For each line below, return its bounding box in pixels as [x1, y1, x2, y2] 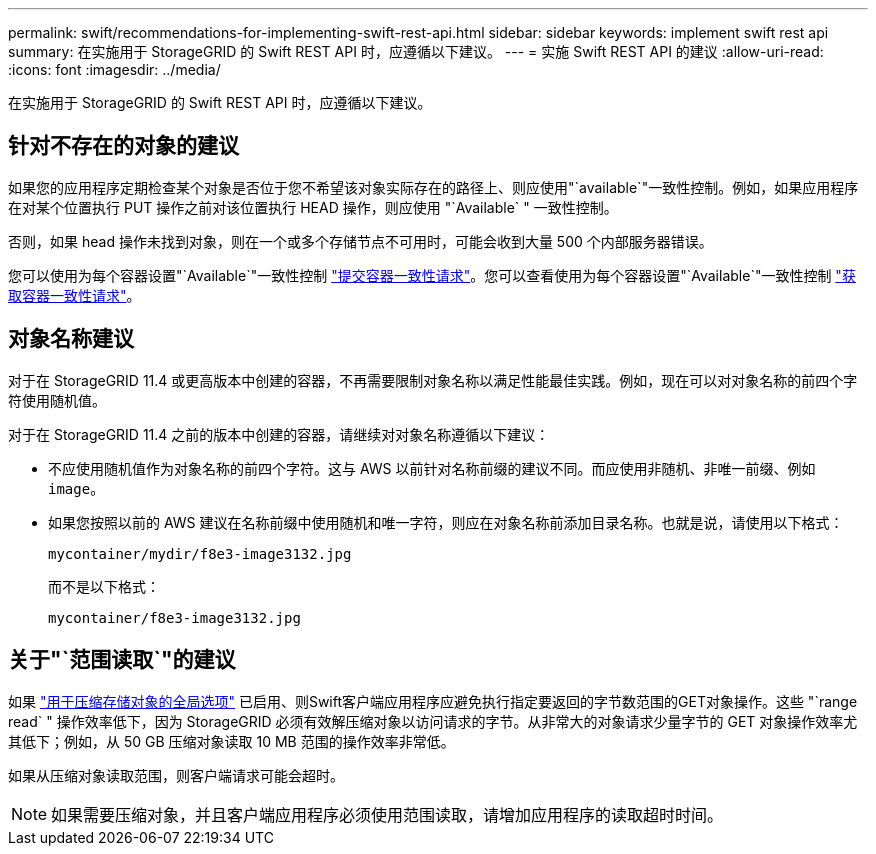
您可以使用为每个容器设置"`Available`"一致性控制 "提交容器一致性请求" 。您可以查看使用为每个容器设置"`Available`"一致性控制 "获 [8, 266, 856, 284]
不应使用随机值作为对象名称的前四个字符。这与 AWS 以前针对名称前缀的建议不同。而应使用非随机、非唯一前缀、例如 [48, 459, 816, 477]
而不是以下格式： [48, 577, 160, 595]
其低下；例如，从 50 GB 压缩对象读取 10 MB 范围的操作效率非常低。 [8, 732, 455, 750]
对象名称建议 [8, 326, 134, 352]
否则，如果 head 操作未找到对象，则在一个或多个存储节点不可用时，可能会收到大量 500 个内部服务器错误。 [8, 232, 713, 250]
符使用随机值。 [8, 391, 106, 409]
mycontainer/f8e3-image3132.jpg [48, 609, 301, 626]
